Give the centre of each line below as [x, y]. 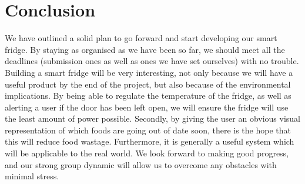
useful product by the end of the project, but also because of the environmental [148, 84]
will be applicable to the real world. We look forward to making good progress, [147, 153]
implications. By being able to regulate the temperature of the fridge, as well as [148, 96]
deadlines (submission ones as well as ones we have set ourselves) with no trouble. [152, 61]
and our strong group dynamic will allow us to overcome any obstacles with [141, 164]
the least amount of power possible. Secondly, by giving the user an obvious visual [153, 118]
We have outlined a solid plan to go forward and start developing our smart [141, 38]
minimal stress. [32, 176]
